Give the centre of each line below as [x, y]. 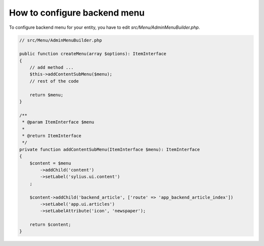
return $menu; [46, 95]
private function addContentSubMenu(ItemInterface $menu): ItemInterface [110, 149]
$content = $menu [50, 163]
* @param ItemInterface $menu [58, 122]
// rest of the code [54, 81]
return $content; [50, 225]
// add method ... [52, 68]
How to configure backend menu [77, 13]
